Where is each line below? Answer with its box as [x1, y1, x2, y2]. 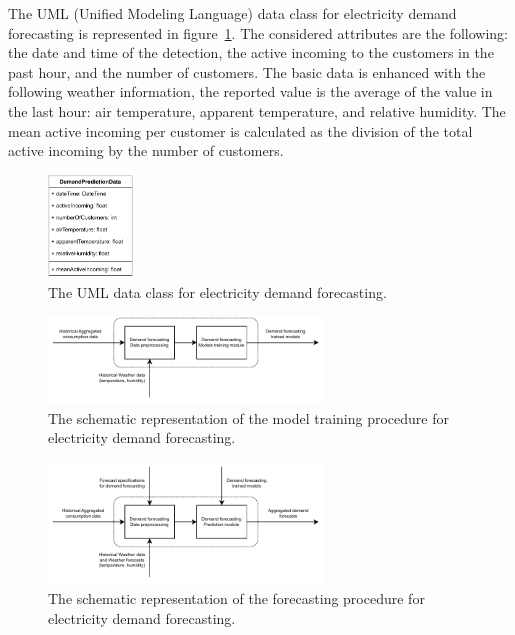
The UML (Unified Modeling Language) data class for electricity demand [8, 3, 457, 23]
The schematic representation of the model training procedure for [48, 407, 449, 428]
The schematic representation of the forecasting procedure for [48, 587, 425, 608]
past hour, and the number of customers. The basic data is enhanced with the [8, 61, 486, 82]
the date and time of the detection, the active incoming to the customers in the [8, 42, 494, 63]
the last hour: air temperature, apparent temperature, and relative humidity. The [8, 100, 506, 121]
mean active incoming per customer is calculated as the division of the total [8, 120, 473, 141]
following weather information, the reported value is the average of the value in [8, 81, 493, 102]
